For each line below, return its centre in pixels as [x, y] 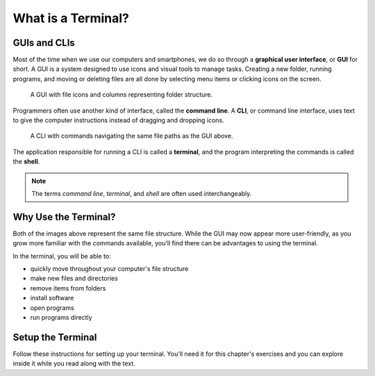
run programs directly [61, 317]
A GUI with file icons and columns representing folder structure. [122, 95]
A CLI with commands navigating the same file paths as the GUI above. [132, 136]
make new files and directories [74, 279]
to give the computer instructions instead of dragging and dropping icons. [119, 120]
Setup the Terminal [55, 337]
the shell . [26, 162]
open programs [52, 308]
